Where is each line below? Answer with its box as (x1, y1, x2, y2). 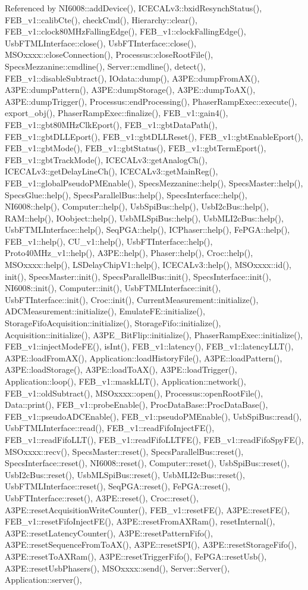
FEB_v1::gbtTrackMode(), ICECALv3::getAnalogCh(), (5, 153, 208, 166)
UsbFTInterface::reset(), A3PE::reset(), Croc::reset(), (5, 491, 199, 504)
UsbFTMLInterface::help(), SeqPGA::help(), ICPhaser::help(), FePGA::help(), (5, 223, 290, 236)
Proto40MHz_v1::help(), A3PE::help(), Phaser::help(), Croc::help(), (5, 246, 253, 259)
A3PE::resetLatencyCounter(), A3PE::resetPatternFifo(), (5, 526, 213, 539)
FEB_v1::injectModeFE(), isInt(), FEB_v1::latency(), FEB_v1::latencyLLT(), (5, 340, 294, 352)
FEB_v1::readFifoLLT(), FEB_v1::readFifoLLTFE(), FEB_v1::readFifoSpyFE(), (5, 433, 304, 445)
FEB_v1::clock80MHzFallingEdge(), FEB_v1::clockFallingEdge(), (5, 25, 246, 38)
